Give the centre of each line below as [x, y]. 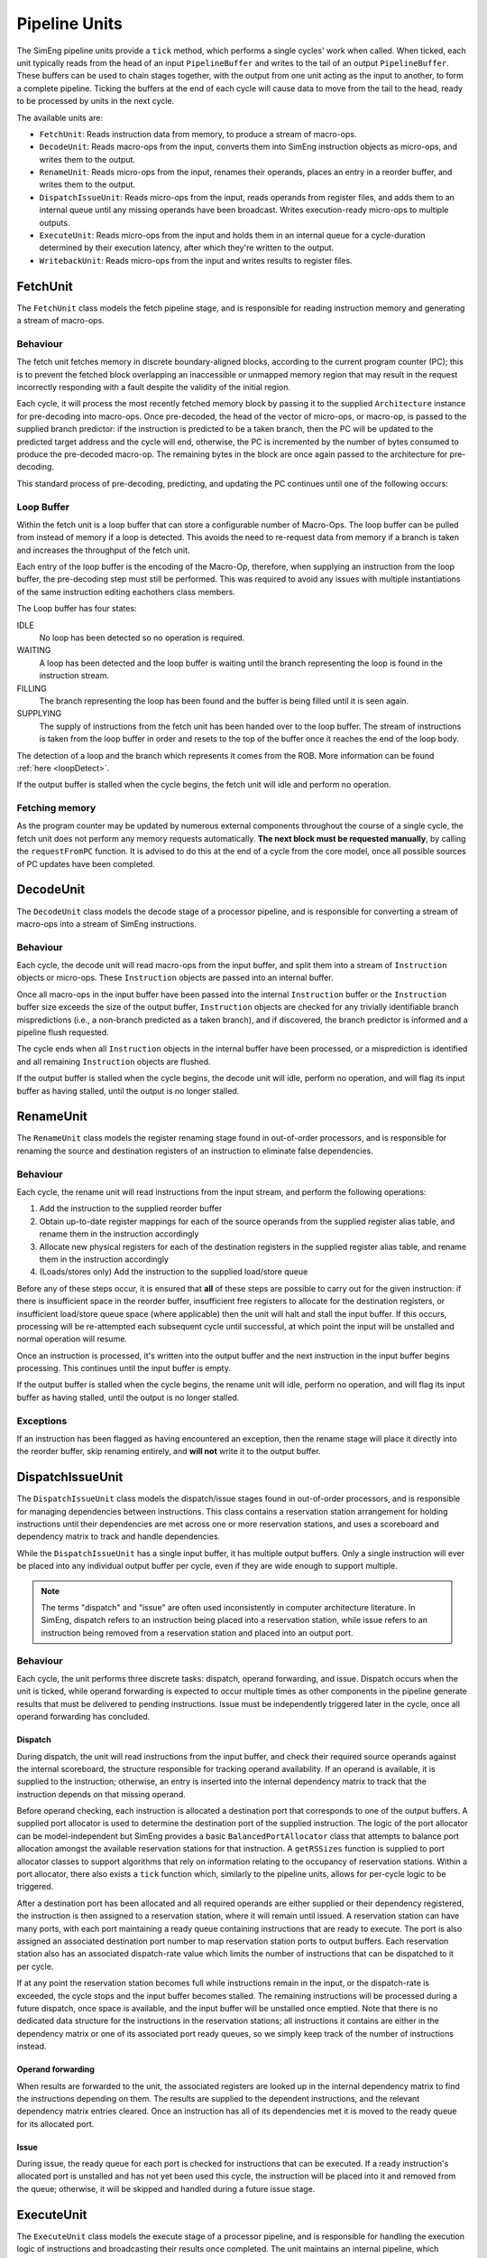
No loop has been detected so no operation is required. [142, 638]
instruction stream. [74, 676]
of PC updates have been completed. [86, 863]
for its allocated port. [55, 2123]
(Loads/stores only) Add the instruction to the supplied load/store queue [174, 1272]
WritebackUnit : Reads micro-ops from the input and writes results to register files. [196, 260]
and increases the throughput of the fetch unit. [103, 550]
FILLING [32, 688]
